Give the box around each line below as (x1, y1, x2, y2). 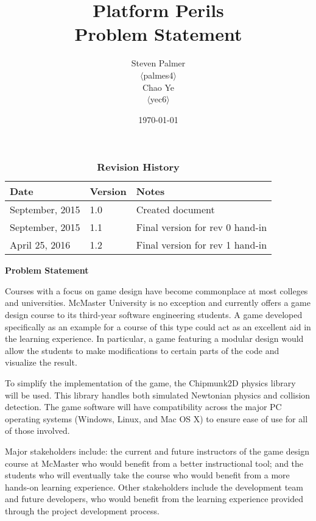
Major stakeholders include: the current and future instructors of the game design (5, 445, 310, 457)
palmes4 (143, 68, 174, 81)
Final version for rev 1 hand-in (136, 238, 267, 252)
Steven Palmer (131, 57, 186, 69)
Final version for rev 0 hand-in (136, 220, 267, 235)
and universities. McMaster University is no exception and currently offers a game (5, 296, 311, 309)
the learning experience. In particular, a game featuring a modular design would (5, 332, 304, 345)
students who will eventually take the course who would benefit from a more (5, 469, 290, 481)
